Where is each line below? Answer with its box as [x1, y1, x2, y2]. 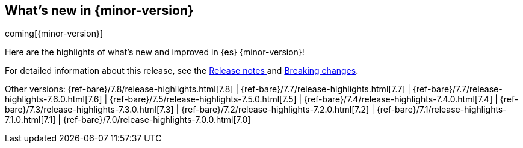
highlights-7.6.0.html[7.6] [5, 94, 102, 105]
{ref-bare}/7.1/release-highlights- [376, 104, 507, 115]
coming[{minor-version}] [5, 28, 104, 39]
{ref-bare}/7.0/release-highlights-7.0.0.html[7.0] [63, 114, 251, 125]
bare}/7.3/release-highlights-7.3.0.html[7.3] [5, 104, 174, 115]
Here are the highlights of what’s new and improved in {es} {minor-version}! [5, 47, 305, 58]
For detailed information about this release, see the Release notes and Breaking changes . [5, 65, 359, 76]
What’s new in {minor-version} [5, 3, 194, 18]
